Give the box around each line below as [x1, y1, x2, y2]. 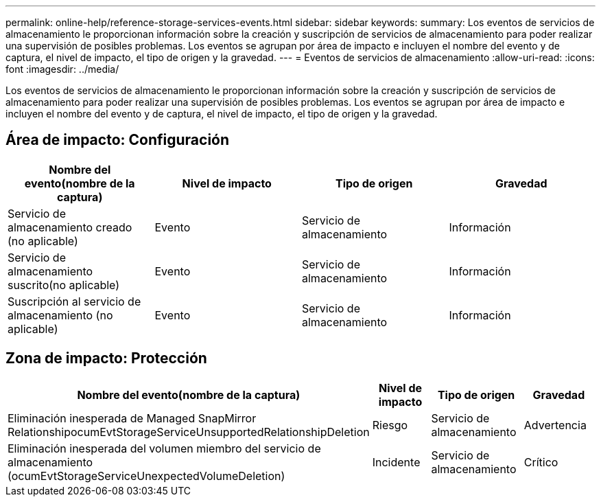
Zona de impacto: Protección [5, 350, 207, 367]
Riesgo [372, 418, 408, 432]
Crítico [523, 455, 558, 469]
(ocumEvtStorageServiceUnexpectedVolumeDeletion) [8, 468, 285, 483]
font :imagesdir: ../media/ [5, 63, 119, 75]
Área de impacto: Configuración [5, 131, 230, 149]
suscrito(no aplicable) [8, 277, 120, 292]
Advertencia [523, 418, 587, 432]
